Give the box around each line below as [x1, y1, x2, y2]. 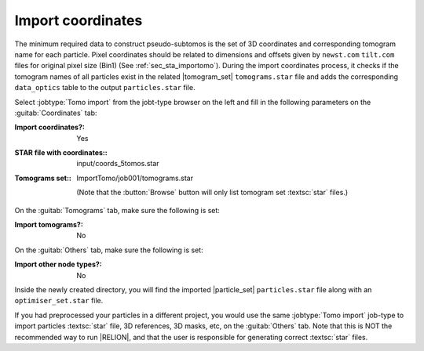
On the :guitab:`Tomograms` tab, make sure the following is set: [14, 205, 220, 215]
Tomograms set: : [14, 173, 72, 183]
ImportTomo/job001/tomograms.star [76, 173, 194, 183]
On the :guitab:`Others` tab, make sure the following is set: [14, 245, 203, 255]
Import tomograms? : [14, 220, 84, 230]
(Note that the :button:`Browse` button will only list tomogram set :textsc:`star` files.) [76, 188, 349, 197]
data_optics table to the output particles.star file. [14, 83, 196, 92]
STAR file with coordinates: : [14, 148, 108, 157]
